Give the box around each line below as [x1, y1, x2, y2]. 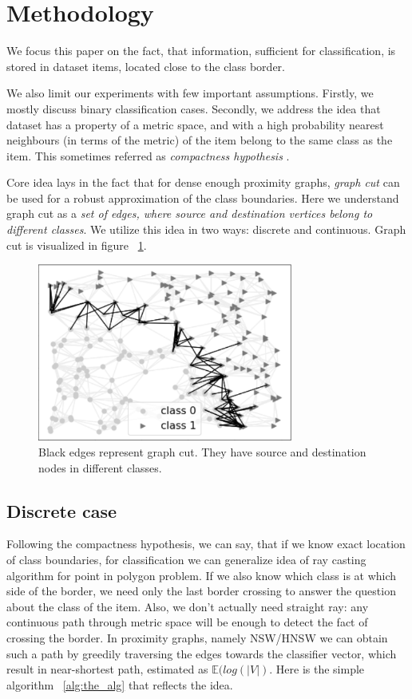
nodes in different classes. [38, 459, 162, 476]
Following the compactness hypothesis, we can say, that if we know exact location [6, 535, 406, 552]
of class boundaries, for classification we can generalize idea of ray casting [6, 551, 366, 567]
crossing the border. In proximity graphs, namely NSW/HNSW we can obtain [6, 629, 388, 646]
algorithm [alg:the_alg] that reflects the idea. [6, 676, 233, 693]
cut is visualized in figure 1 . [6, 236, 147, 253]
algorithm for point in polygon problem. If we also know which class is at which [6, 567, 397, 583]
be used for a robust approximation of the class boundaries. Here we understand [6, 189, 399, 206]
